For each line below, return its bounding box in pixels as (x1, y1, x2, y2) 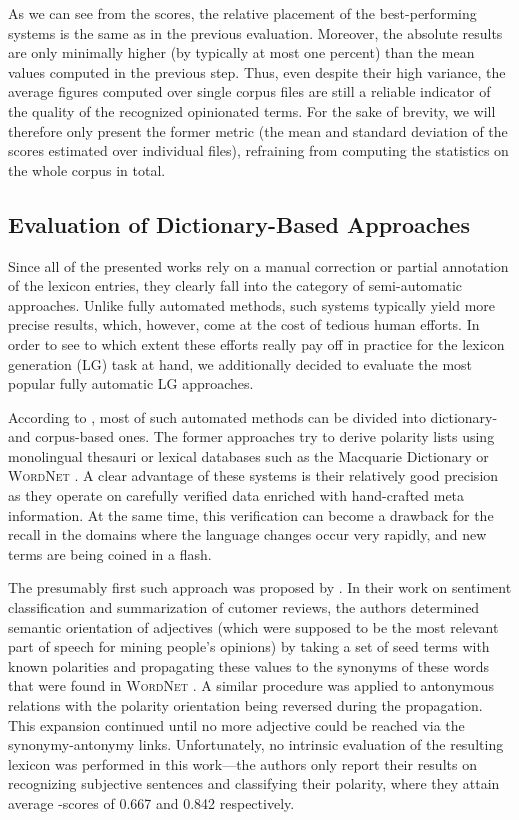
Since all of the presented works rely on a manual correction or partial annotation (8, 255, 509, 276)
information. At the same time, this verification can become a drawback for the (8, 504, 494, 525)
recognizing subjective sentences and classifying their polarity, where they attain (8, 773, 500, 794)
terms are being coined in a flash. (8, 543, 212, 564)
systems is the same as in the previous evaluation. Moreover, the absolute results (8, 22, 503, 43)
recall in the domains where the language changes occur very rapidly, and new (8, 524, 487, 545)
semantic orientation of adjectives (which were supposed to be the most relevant (8, 616, 499, 637)
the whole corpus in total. (8, 159, 166, 180)
